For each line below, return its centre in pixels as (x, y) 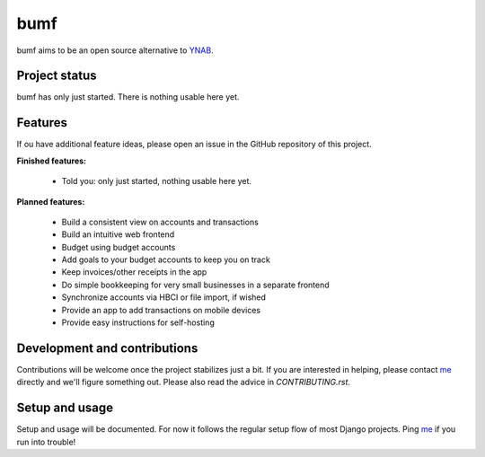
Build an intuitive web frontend (118, 234)
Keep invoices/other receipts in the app (134, 272)
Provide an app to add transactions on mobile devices (161, 310)
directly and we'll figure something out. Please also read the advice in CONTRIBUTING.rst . (183, 382)
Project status (57, 76)
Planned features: (51, 201)
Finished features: (52, 161)
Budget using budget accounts (119, 247)
